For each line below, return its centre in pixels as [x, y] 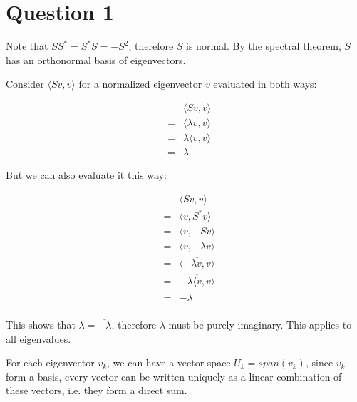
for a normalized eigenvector [140, 84]
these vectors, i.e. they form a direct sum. [97, 390]
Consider [25, 84]
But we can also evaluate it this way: [86, 175]
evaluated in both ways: [265, 84]
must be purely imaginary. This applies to [260, 325]
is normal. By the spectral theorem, [264, 46]
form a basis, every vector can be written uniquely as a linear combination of [174, 376]
